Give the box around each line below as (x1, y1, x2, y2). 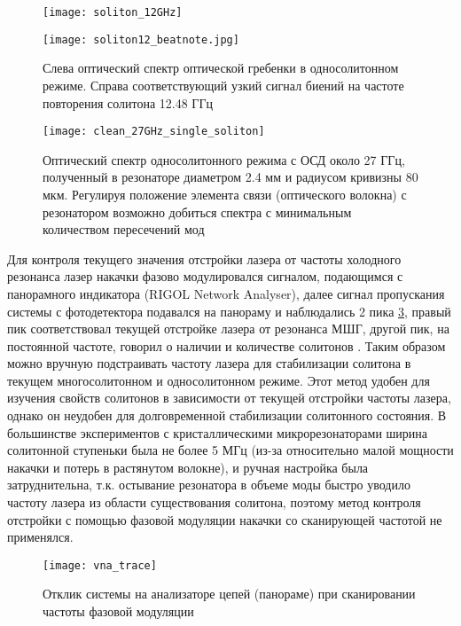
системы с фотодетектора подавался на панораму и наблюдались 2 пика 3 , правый (7, 301, 451, 320)
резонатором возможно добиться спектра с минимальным (43, 202, 352, 221)
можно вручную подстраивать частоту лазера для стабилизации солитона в (7, 354, 411, 372)
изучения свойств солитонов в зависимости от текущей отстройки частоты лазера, (7, 388, 451, 407)
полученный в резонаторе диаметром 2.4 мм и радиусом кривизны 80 (43, 168, 418, 186)
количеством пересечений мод (43, 220, 205, 239)
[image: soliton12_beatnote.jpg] (43, 33, 239, 46)
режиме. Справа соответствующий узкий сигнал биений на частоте (43, 75, 404, 94)
